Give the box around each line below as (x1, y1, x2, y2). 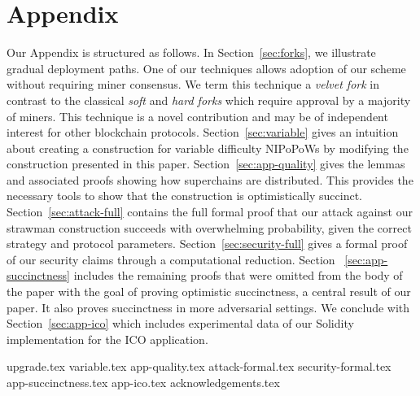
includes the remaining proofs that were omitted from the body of (73, 267, 403, 284)
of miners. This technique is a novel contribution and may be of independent (7, 107, 388, 124)
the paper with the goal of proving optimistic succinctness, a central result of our (7, 283, 411, 300)
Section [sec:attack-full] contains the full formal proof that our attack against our (7, 203, 413, 220)
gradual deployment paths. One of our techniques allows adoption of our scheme (7, 59, 406, 76)
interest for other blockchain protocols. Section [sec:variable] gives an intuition (7, 124, 399, 141)
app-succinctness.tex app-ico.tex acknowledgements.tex (7, 374, 280, 390)
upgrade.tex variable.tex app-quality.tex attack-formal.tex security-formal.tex (7, 358, 392, 375)
